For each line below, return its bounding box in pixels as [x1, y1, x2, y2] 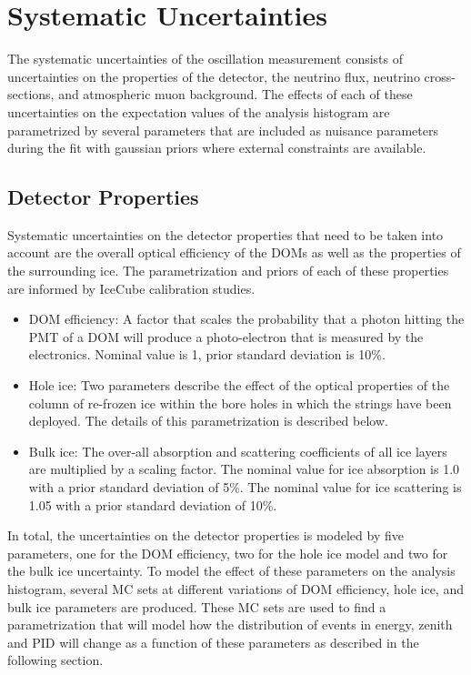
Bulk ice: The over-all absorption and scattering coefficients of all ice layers [28, 441, 447, 460]
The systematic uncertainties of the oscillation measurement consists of [7, 49, 404, 68]
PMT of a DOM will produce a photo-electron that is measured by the [28, 327, 424, 346]
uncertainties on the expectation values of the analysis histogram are [7, 102, 390, 121]
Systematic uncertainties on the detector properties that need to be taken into [7, 225, 444, 244]
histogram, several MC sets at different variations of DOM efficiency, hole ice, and [7, 579, 464, 598]
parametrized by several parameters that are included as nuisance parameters [7, 120, 438, 139]
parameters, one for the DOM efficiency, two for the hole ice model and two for [7, 543, 448, 562]
